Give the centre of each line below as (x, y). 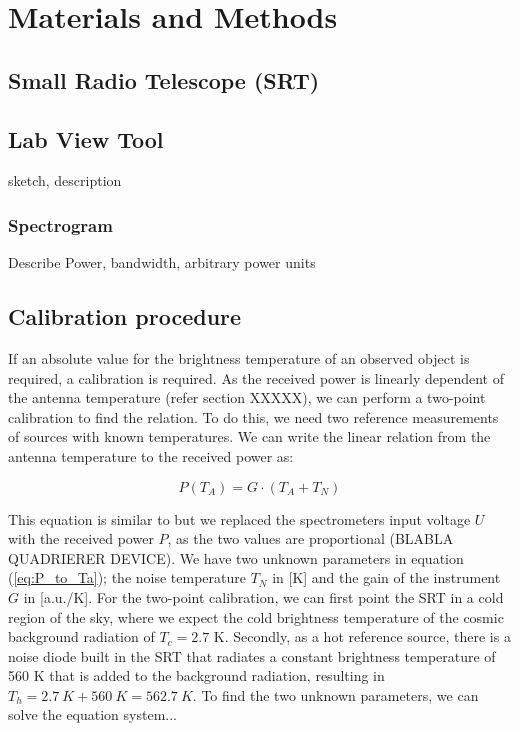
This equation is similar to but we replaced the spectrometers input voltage (239, 518)
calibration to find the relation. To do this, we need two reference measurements (253, 416)
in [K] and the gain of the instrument (386, 577)
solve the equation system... (92, 714)
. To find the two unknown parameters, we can (335, 694)
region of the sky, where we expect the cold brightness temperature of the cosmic (256, 616)
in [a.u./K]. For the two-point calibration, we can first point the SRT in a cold (263, 596)
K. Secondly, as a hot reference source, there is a (362, 636)
